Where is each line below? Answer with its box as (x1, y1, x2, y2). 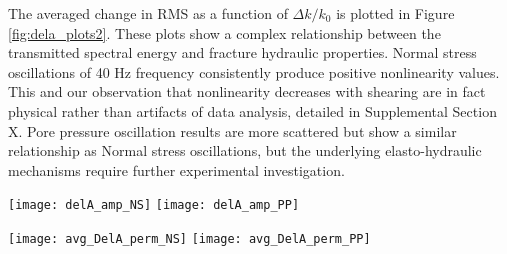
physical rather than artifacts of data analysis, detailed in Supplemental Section (8, 100, 497, 121)
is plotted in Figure (336, 3, 455, 23)
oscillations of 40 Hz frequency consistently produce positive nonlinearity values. (8, 61, 500, 82)
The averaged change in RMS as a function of (8, 3, 288, 23)
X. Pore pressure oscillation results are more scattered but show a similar (8, 120, 457, 141)
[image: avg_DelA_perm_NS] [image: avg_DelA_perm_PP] (8, 232, 371, 246)
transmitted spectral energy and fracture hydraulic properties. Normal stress (8, 42, 477, 63)
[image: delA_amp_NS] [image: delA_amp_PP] (8, 198, 300, 213)
